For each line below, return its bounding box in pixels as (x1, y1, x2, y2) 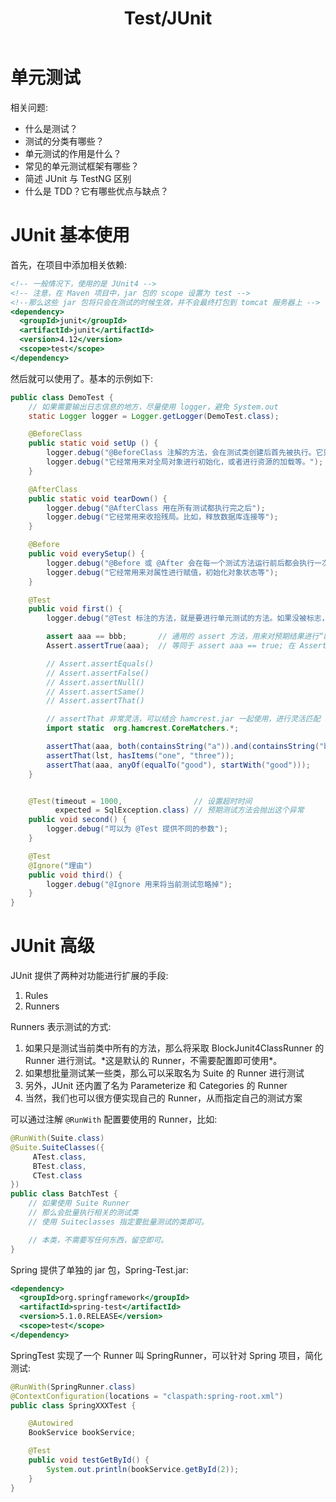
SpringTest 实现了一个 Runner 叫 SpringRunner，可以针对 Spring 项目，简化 (10, 1349, 323, 1361)
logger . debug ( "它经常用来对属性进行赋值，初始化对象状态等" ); (46, 567, 279, 577)
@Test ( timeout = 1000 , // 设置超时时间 (28, 796, 253, 806)
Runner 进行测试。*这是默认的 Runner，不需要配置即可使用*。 (24, 1055, 283, 1067)
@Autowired (28, 1418, 74, 1429)
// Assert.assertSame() (46, 687, 145, 697)
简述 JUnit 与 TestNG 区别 (24, 172, 132, 184)
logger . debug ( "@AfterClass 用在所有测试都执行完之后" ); (46, 503, 266, 513)
